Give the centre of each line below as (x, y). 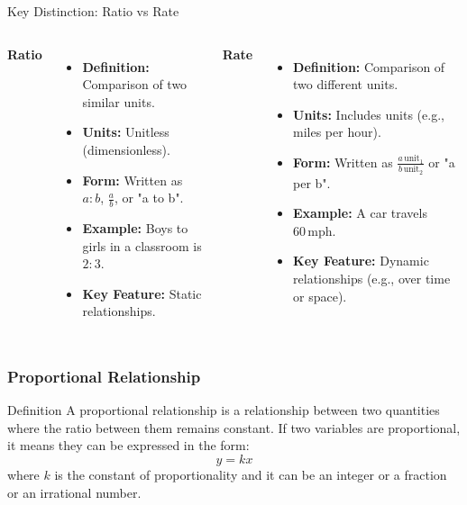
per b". (312, 182)
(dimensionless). (126, 149)
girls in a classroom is (142, 245)
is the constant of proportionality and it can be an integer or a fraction (251, 474)
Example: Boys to (135, 227)
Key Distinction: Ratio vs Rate (93, 11)
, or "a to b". (149, 198)
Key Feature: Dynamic (361, 261)
